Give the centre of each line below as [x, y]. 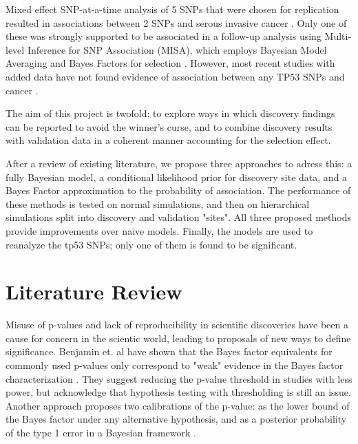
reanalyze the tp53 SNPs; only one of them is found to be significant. [151, 244]
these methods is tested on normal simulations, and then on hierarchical [158, 203]
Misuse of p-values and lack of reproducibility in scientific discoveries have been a [177, 325]
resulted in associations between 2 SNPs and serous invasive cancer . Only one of [176, 22]
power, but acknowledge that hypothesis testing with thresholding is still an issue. [178, 392]
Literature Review [94, 292]
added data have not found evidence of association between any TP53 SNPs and [175, 76]
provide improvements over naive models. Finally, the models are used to [159, 230]
